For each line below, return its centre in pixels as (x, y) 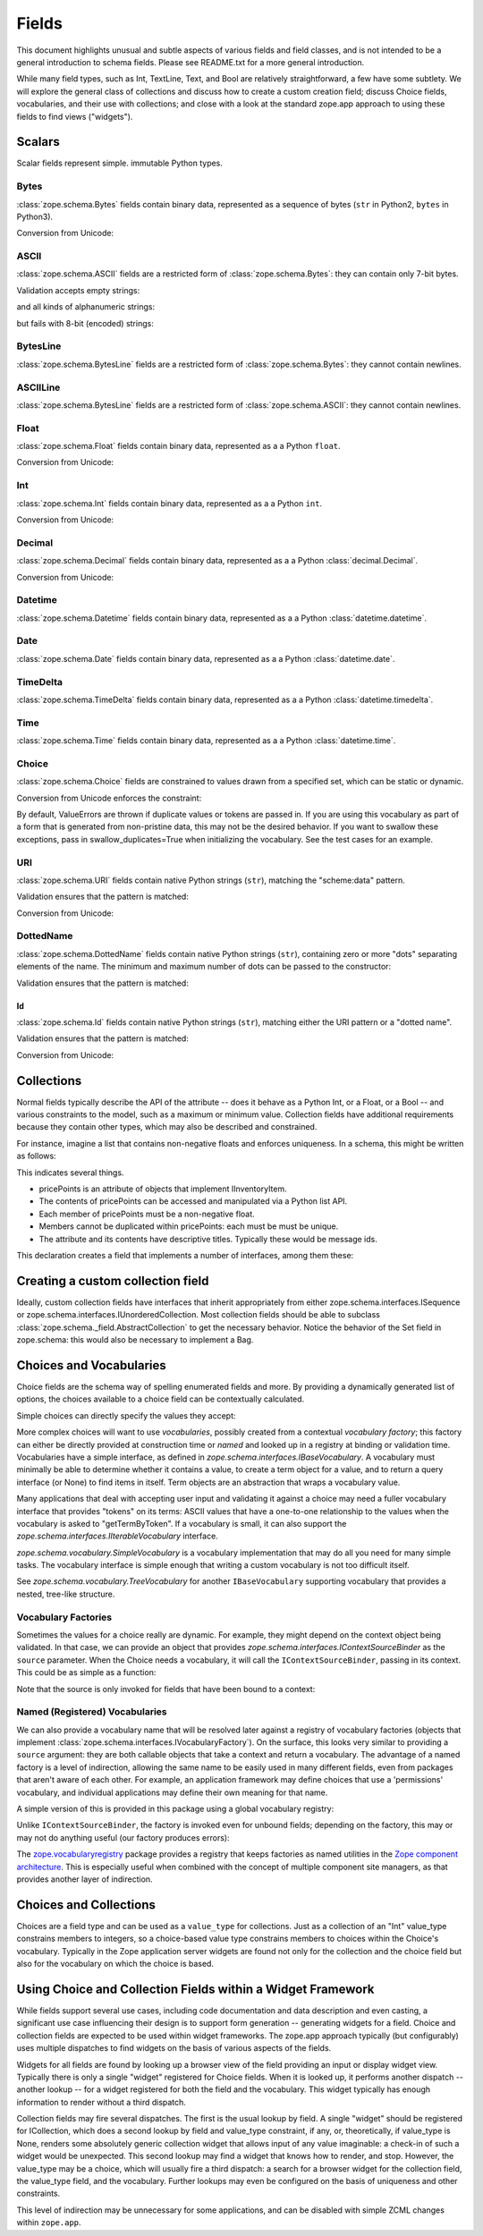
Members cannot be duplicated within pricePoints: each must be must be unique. (189, 1226)
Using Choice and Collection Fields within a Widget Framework (195, 1989)
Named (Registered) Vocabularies (92, 1712)
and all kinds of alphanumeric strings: (86, 307)
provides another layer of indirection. (85, 1879)
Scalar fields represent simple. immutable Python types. (120, 163)
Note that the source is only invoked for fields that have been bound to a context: (166, 1689)
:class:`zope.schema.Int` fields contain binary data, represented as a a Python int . (169, 503)
